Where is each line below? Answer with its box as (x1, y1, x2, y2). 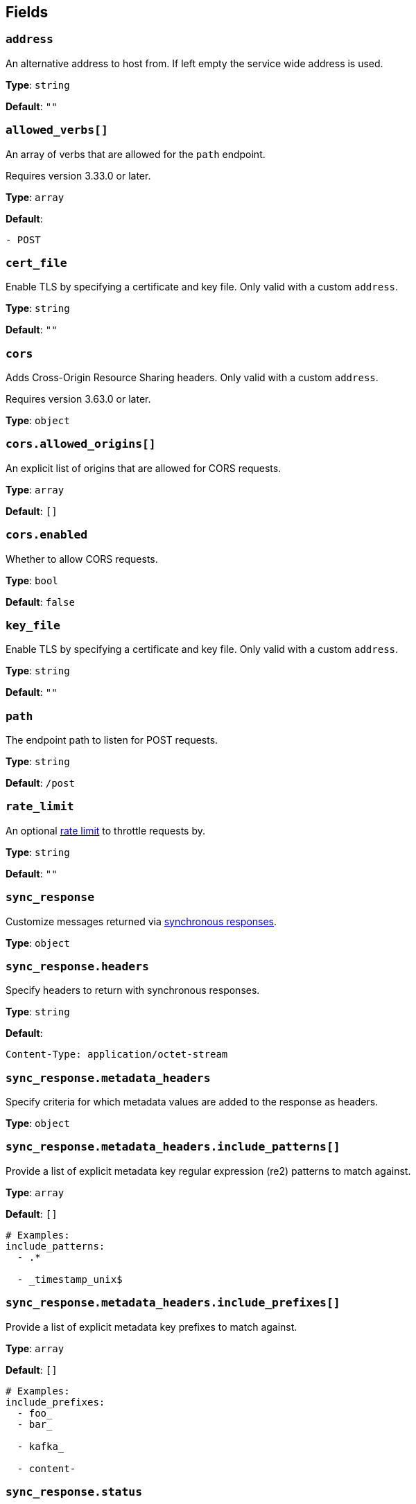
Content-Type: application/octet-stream (6, 1049, 228, 1060)
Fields (6, 3, 49, 21)
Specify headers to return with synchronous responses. (6, 984, 260, 997)
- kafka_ (17, 1440, 64, 1452)
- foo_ (17, 1407, 53, 1419)
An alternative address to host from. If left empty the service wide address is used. (6, 57, 383, 69)
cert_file (6, 256, 67, 270)
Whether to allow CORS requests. (6, 552, 158, 565)
